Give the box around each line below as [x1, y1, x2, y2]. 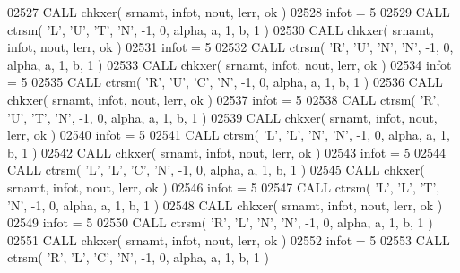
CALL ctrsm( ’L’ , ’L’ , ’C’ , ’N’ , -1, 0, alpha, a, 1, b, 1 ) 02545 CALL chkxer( [7, 160, 425, 179]
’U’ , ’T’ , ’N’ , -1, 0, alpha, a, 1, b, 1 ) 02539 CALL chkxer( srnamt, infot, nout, [7, 107, 438, 126]
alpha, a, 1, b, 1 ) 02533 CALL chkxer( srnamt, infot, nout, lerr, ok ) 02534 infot [7, 55, 452, 73]
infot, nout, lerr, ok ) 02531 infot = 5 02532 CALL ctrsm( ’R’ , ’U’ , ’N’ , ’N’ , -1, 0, [7, 38, 454, 56]
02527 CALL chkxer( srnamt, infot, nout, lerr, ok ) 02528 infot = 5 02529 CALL [7, 3, 450, 21]
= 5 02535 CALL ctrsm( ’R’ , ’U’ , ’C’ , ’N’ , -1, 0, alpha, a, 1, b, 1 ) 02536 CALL [7, 73, 443, 91]
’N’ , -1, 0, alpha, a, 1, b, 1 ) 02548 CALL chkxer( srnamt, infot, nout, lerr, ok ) [7, 195, 443, 214]
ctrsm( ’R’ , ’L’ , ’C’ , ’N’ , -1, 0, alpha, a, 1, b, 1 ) [7, 248, 269, 267]
